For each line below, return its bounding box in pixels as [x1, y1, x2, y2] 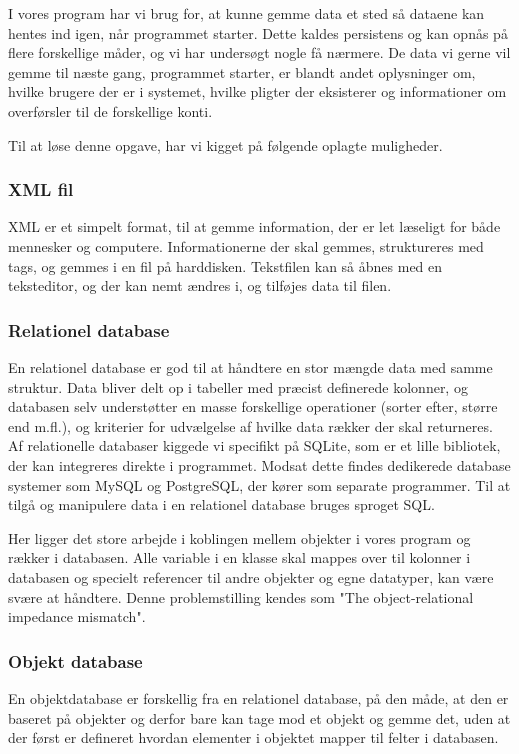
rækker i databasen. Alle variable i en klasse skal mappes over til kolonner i [8, 547, 471, 568]
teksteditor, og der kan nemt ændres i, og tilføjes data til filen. [8, 275, 392, 296]
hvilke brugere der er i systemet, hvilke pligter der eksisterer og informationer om [8, 81, 507, 102]
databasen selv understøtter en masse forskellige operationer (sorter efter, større [8, 396, 498, 417]
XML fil [8, 177, 74, 202]
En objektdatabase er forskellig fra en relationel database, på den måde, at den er [8, 687, 509, 708]
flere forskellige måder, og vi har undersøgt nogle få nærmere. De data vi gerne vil [8, 42, 511, 63]
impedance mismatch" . [8, 606, 146, 627]
